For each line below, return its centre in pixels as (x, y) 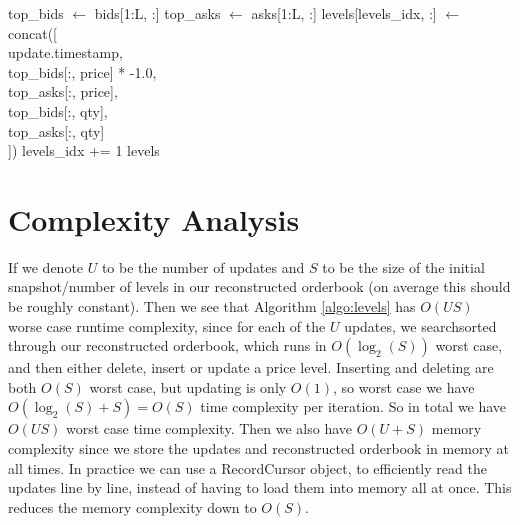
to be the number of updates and (203, 266)
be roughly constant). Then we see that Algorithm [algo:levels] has (212, 306)
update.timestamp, (65, 52)
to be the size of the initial (403, 266)
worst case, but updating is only (188, 386)
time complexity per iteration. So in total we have (353, 406)
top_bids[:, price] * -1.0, (82, 71)
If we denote (46, 266)
